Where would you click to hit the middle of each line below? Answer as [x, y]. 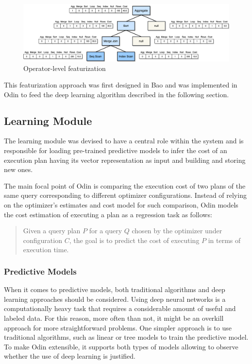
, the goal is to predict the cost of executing [134, 240]
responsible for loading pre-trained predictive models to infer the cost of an [116, 150]
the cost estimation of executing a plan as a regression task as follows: [108, 214]
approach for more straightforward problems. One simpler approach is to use [118, 327]
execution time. [46, 250]
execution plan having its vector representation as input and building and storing [125, 160]
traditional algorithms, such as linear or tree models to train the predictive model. [126, 337]
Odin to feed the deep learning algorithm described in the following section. [117, 94]
